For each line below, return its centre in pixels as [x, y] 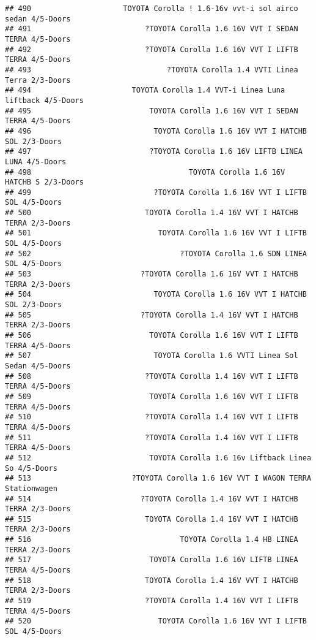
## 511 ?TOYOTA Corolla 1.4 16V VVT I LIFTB [152, 437]
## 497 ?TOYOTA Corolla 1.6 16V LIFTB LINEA [154, 152]
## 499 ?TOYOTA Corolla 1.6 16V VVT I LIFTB [156, 192]
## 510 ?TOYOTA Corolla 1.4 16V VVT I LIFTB [152, 417]
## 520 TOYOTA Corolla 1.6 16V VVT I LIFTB [156, 621]
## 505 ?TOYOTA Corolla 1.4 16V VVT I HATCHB [152, 315]
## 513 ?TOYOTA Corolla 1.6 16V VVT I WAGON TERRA [158, 478]
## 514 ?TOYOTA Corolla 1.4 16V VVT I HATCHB [152, 499]
